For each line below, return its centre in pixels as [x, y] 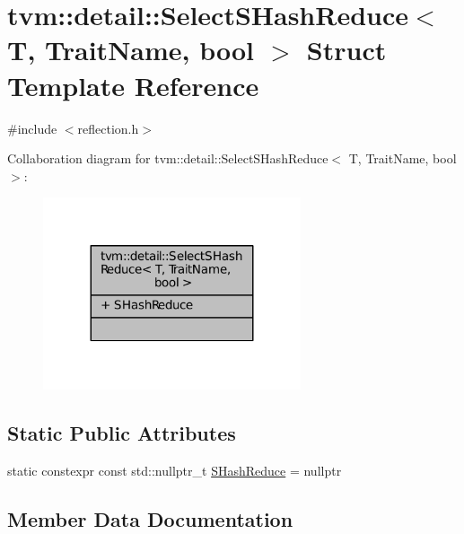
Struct [346, 50]
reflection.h [108, 128]
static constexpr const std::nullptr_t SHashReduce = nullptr [175, 470]
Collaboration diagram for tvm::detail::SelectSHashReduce [168, 158]
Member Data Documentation [150, 518]
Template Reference [133, 85]
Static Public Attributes [122, 432]
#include [32, 128]
